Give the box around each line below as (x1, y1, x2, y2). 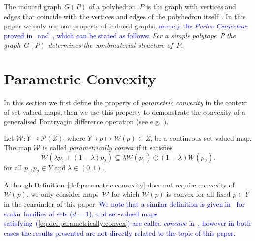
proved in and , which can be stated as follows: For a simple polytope (4, 30, 217, 40)
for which (111, 189, 140, 199)
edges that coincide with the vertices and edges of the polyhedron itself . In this (4, 11, 246, 21)
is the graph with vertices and (146, 1, 236, 11)
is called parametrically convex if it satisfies (42, 142, 173, 153)
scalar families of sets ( (4, 208, 73, 218)
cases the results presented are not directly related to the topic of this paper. (4, 227, 236, 238)
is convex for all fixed (166, 189, 231, 199)
